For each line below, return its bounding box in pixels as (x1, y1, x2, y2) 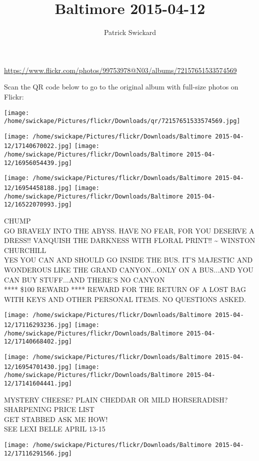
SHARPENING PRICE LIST (4, 404, 94, 414)
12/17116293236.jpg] (4, 321, 72, 329)
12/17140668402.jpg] (4, 338, 72, 345)
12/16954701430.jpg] (4, 363, 72, 370)
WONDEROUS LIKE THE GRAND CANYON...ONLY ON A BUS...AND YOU (4, 264, 253, 275)
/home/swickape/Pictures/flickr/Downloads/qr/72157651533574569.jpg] (4, 117, 240, 125)
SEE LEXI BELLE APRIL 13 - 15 (4, 423, 105, 434)
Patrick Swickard (103, 27, 156, 37)
